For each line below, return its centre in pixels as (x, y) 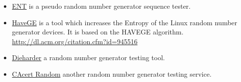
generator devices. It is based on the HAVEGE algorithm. (98, 32)
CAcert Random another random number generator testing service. (112, 74)
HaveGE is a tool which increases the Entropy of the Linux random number (125, 22)
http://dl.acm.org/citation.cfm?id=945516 (75, 41)
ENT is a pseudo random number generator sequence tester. (101, 6)
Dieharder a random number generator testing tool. (88, 57)
